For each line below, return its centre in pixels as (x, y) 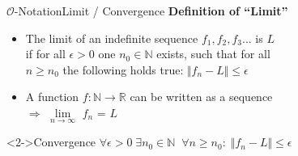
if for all (45, 54)
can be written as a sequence (201, 97)
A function (52, 97)
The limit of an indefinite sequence (112, 38)
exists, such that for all (213, 54)
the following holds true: (123, 69)
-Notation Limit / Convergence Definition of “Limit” (151, 11)
